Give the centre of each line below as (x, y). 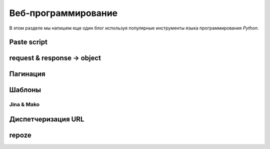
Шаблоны (25, 90)
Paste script (28, 42)
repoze (20, 135)
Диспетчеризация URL (47, 119)
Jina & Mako (24, 104)
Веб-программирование (63, 13)
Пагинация (27, 74)
